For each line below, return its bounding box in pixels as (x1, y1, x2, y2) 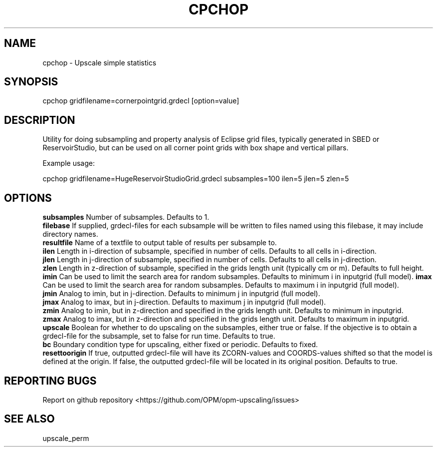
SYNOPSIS (4, 75, 58, 88)
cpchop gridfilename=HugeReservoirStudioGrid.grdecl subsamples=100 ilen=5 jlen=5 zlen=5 (42, 174, 349, 183)
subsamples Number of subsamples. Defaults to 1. (42, 213, 210, 222)
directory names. (42, 230, 98, 239)
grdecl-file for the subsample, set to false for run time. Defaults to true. (42, 332, 275, 341)
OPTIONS (4, 191, 52, 204)
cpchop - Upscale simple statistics (42, 58, 157, 67)
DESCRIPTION (4, 113, 75, 126)
